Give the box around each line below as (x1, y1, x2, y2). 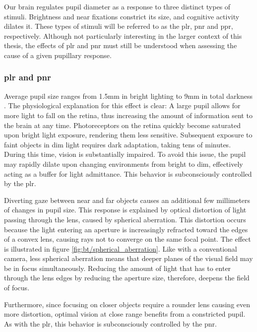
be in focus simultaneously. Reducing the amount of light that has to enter (4, 263, 231, 273)
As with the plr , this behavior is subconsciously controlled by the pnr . (4, 318, 217, 329)
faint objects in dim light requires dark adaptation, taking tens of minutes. (4, 139, 231, 149)
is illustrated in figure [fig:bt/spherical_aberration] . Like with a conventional (4, 243, 237, 254)
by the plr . (4, 178, 36, 189)
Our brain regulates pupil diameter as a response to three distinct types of (4, 1, 231, 11)
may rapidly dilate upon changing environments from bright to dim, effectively (4, 158, 243, 169)
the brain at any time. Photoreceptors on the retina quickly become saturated (4, 120, 241, 130)
